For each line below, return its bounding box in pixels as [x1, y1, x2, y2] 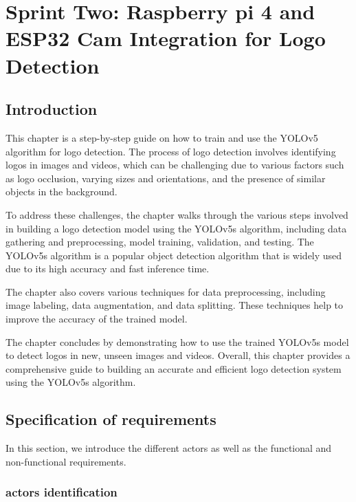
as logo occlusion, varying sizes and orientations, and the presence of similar [5, 171, 326, 185]
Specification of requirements [5, 408, 216, 430]
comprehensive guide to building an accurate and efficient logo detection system [5, 361, 342, 375]
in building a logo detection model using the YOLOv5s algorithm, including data [5, 221, 347, 235]
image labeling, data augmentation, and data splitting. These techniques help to [5, 298, 344, 312]
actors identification [5, 483, 118, 501]
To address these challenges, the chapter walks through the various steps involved [5, 207, 348, 221]
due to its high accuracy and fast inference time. [5, 261, 210, 276]
